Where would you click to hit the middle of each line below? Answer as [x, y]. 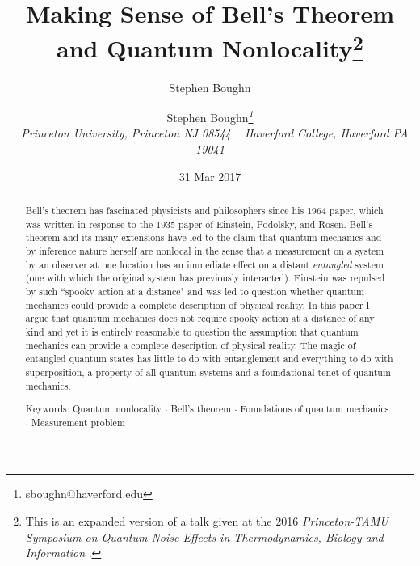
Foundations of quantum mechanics [315, 409]
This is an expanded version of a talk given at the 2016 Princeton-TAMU [207, 521]
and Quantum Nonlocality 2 [210, 46]
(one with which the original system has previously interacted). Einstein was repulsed [205, 278]
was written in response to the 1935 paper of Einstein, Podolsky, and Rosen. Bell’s [199, 224]
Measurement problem [78, 422]
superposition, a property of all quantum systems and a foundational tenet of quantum [208, 372]
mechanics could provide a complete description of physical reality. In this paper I [197, 304]
